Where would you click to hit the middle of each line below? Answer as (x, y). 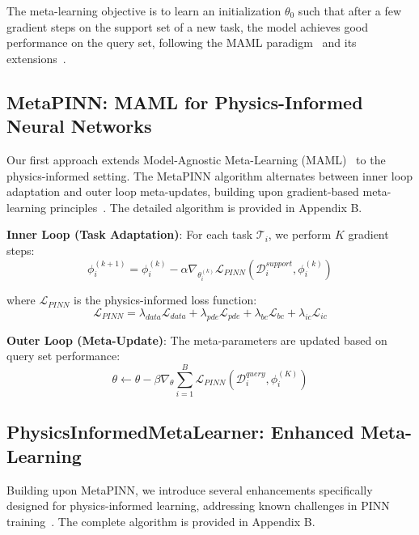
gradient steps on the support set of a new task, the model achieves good (187, 26)
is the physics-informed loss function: (165, 300)
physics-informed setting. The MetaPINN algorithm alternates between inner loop (209, 175)
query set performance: (63, 356)
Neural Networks (79, 126)
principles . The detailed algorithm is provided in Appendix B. (206, 207)
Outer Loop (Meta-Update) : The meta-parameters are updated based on (197, 340)
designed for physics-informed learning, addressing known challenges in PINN (198, 505)
